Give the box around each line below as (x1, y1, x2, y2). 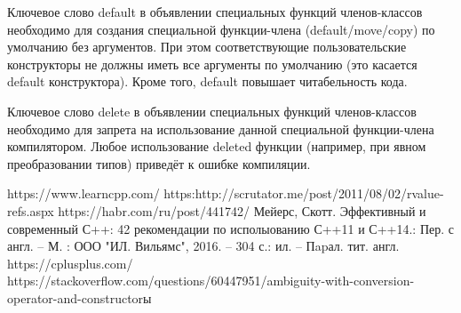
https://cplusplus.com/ (7, 253, 133, 272)
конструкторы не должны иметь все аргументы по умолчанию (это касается (7, 54, 417, 73)
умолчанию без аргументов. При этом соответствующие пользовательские (7, 37, 407, 56)
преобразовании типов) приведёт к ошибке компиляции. (7, 154, 311, 173)
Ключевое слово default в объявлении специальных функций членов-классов (7, 3, 423, 20)
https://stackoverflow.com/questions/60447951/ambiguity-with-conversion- (7, 271, 415, 290)
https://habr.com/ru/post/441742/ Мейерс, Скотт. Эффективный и (58, 201, 426, 220)
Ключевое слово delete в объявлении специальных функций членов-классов (7, 101, 417, 120)
